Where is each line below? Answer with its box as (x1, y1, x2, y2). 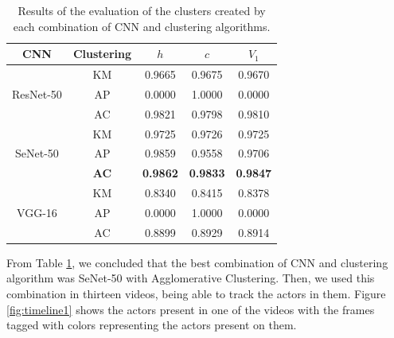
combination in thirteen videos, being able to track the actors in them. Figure (6, 286, 386, 302)
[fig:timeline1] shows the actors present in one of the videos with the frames (6, 301, 375, 317)
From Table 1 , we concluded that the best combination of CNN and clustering (6, 254, 388, 270)
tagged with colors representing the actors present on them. (6, 317, 297, 333)
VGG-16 (17, 204, 57, 220)
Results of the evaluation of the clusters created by (18, 2, 266, 18)
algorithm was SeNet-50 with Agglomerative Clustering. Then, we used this (6, 270, 375, 286)
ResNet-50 (12, 85, 62, 102)
